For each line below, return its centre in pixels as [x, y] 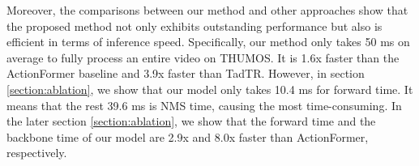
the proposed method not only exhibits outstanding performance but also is [195, 26]
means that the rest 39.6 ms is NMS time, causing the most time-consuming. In [204, 105]
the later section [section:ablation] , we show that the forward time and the [191, 121]
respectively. [37, 153]
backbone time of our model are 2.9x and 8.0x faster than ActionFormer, [188, 136]
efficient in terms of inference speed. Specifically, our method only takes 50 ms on [208, 42]
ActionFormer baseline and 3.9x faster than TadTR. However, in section [186, 73]
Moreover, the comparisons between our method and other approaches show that [207, 10]
